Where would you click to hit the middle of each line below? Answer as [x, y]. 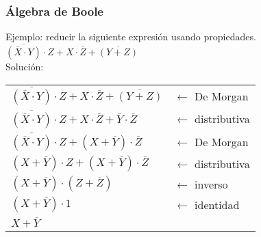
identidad [217, 204]
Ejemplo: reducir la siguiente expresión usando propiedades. [131, 37]
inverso [211, 184]
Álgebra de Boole [54, 11]
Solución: [25, 67]
